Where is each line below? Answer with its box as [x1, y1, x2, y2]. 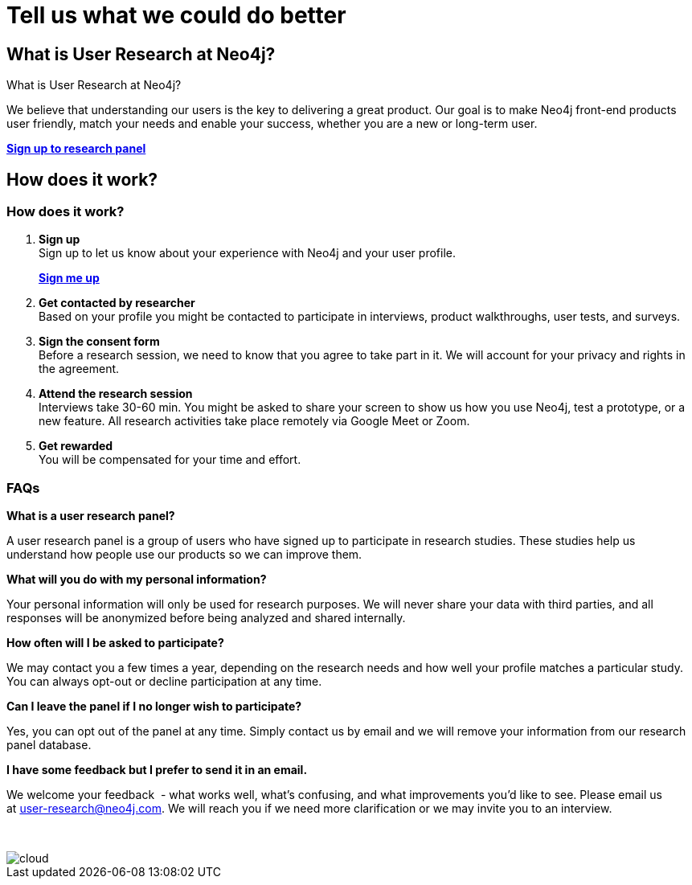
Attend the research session [39, 387, 193, 401]
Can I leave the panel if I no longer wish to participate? [6, 699, 302, 714]
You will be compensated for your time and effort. [39, 453, 301, 467]
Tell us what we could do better [6, 2, 346, 29]
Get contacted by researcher [39, 296, 195, 310]
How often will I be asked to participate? [6, 636, 224, 650]
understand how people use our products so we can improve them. [6, 547, 362, 562]
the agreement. [39, 362, 120, 376]
